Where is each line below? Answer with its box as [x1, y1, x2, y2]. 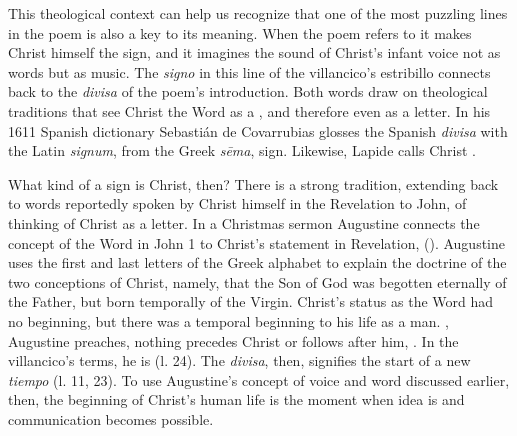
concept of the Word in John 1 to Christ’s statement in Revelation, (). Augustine [8, 232, 505, 253]
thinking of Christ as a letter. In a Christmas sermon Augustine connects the [8, 212, 480, 233]
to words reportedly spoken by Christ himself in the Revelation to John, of [8, 193, 467, 214]
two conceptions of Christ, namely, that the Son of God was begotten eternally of [8, 271, 507, 292]
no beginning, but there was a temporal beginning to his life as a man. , [8, 310, 449, 331]
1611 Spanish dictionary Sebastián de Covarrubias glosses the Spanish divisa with [8, 120, 508, 141]
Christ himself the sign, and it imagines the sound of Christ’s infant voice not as [8, 42, 501, 63]
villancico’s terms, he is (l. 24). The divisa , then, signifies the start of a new [8, 350, 471, 371]
